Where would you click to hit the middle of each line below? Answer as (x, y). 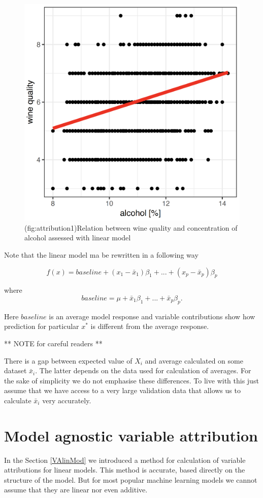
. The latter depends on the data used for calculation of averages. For (143, 370)
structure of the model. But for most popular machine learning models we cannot (131, 479)
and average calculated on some (194, 360)
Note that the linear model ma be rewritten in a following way (101, 255)
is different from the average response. (150, 326)
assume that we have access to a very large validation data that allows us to (122, 390)
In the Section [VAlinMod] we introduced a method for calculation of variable (125, 460)
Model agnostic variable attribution (131, 435)
